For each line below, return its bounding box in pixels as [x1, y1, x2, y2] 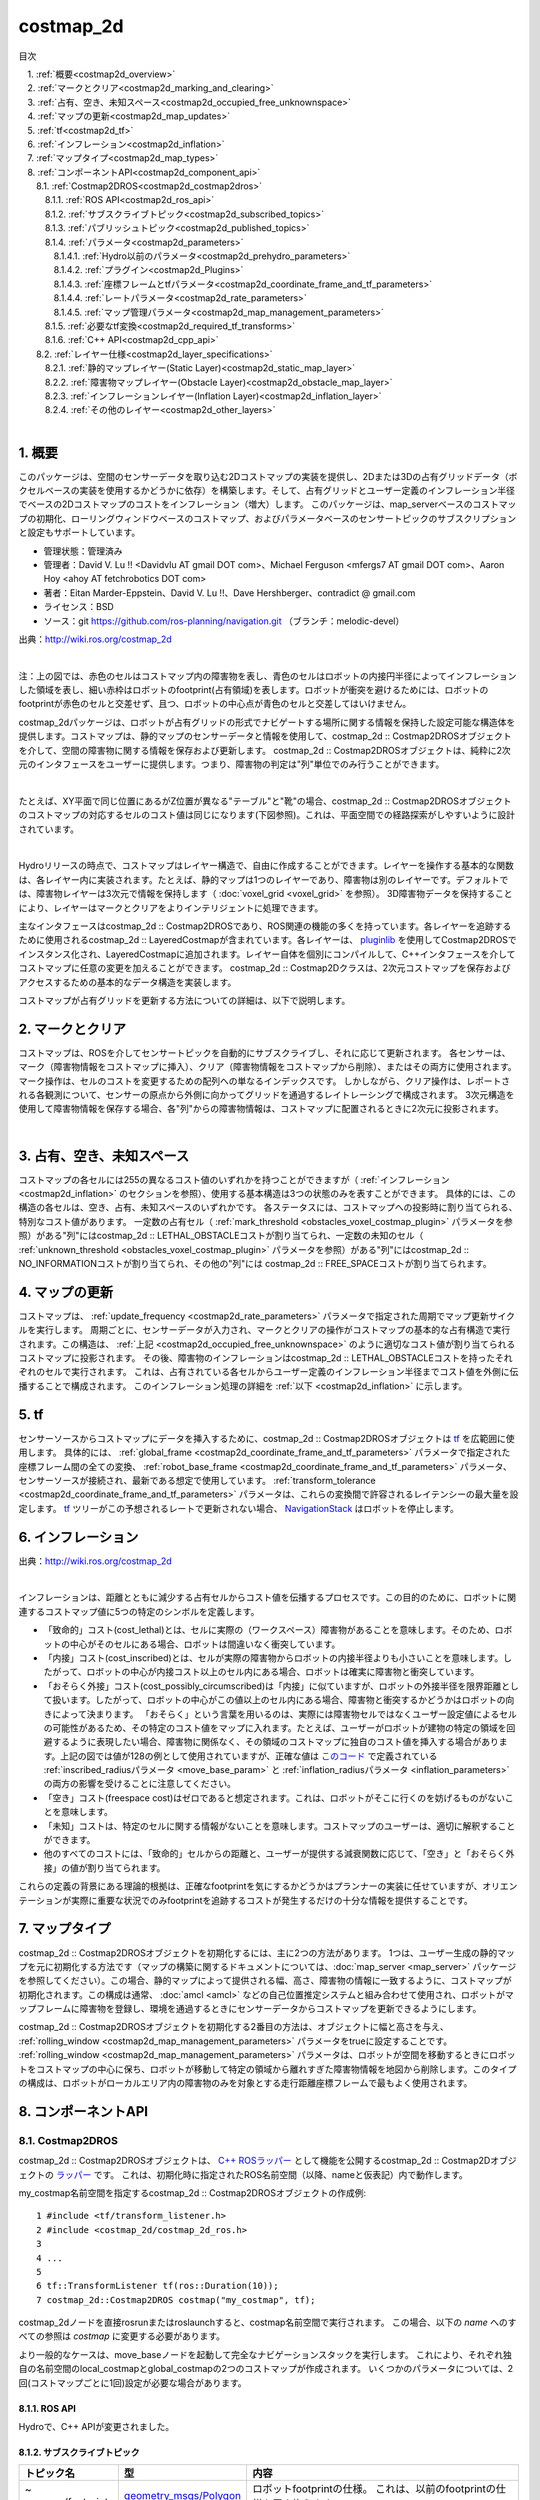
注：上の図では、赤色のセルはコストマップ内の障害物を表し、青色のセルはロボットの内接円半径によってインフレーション [18, 670, 517, 682]
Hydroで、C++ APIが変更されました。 [18, 2421, 175, 2433]
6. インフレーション [18, 1528, 139, 1545]
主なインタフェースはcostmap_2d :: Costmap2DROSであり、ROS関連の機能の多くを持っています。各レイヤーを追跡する [18, 920, 512, 932]
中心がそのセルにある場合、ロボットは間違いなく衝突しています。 [69, 1638, 341, 1650]
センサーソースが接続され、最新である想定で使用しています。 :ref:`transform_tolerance [18, 1474, 377, 1486]
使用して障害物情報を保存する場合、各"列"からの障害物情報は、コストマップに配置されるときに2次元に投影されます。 [18, 1103, 504, 1115]
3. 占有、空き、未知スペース [18, 1147, 190, 1164]
